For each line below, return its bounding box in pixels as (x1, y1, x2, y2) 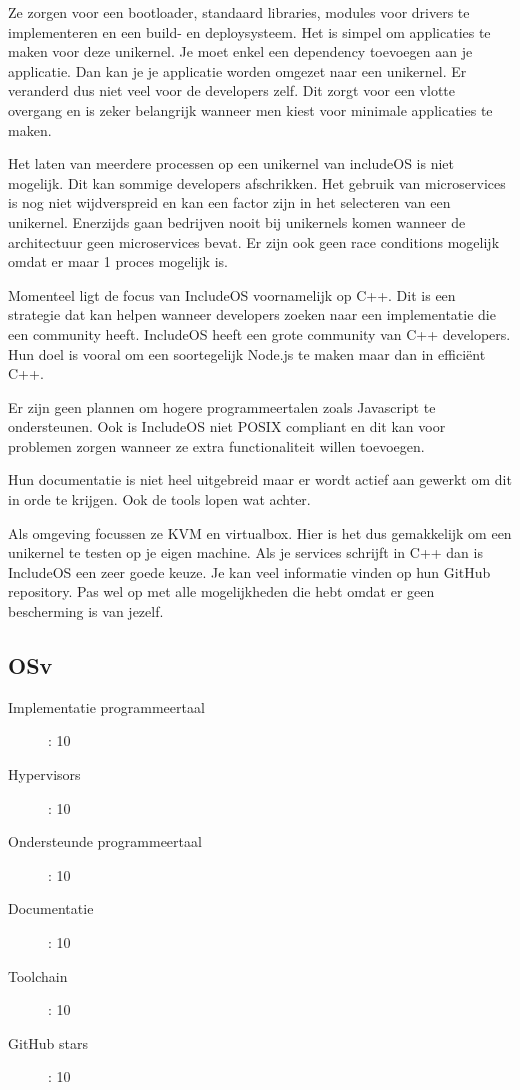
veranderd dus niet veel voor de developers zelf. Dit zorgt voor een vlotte (8, 80, 456, 101)
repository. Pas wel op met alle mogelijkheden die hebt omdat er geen (8, 581, 435, 602)
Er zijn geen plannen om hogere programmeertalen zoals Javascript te (8, 396, 436, 417)
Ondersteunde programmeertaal (8, 831, 202, 852)
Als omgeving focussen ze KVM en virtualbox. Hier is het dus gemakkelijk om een (8, 522, 512, 543)
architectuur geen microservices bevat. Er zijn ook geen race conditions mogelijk (8, 231, 500, 252)
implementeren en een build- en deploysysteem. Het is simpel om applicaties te (8, 21, 491, 42)
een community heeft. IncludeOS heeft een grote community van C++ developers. (8, 323, 511, 344)
